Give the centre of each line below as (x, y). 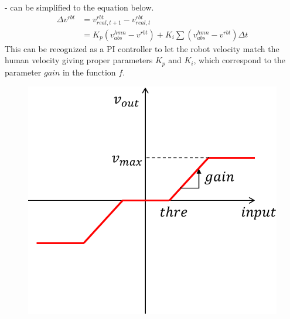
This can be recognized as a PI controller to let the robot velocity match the (142, 48)
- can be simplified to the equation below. (79, 7)
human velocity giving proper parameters (79, 60)
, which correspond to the (239, 60)
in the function (89, 72)
